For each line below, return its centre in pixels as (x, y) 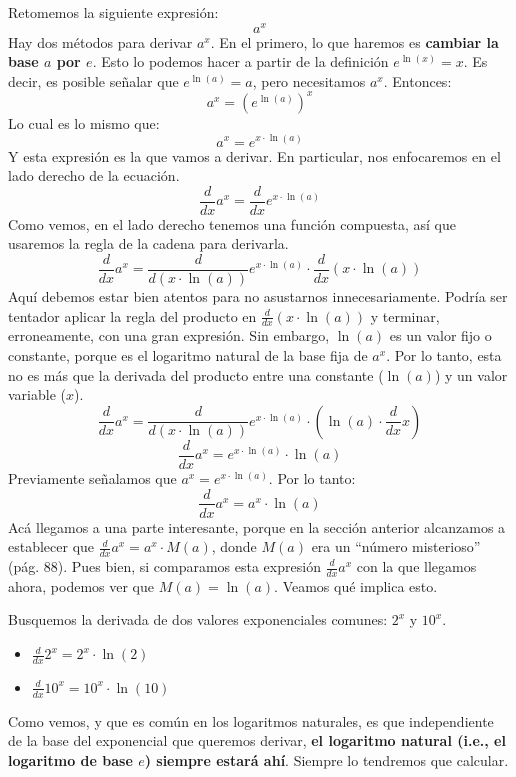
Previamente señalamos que (92, 477)
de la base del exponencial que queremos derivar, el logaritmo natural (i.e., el (257, 740)
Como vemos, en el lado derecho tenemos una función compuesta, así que (232, 223)
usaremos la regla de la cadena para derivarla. (148, 243)
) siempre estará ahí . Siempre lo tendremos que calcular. (326, 759)
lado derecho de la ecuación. (94, 175)
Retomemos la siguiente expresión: (113, 12)
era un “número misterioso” (396, 546)
